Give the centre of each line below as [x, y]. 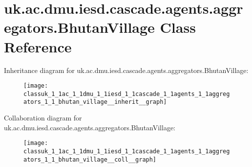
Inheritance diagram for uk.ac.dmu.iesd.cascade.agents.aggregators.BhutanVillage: [126, 70]
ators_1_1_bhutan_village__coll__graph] [90, 159]
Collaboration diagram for [43, 118]
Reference [38, 46]
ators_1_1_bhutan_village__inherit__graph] [95, 102]
